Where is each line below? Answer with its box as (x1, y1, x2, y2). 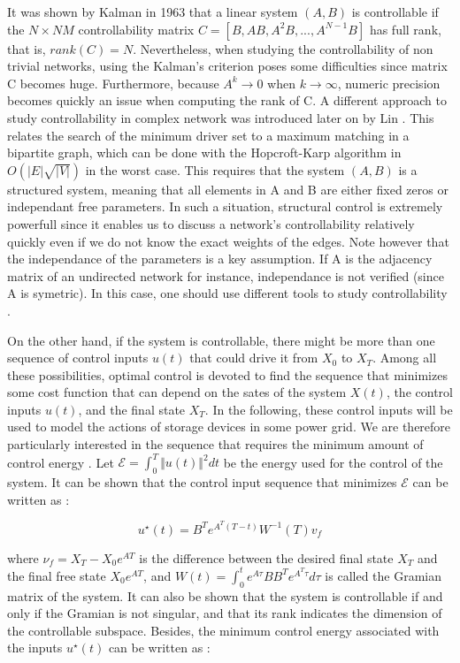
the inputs (7, 638, 63, 657)
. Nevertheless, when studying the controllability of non (133, 39, 433, 57)
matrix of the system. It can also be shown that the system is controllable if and (7, 586, 443, 605)
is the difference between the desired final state (139, 548, 394, 567)
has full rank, (369, 19, 441, 38)
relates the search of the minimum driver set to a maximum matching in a (7, 126, 410, 144)
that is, (7, 39, 46, 57)
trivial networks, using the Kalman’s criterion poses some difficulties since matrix (7, 57, 448, 75)
